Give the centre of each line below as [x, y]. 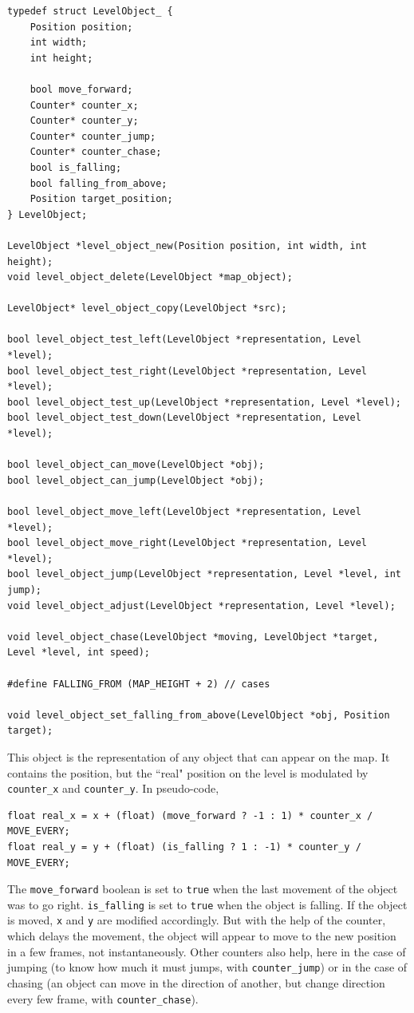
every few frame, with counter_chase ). [103, 998]
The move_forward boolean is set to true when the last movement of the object [203, 889]
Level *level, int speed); [79, 653]
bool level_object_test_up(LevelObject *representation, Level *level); [204, 402]
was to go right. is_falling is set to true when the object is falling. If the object [207, 904]
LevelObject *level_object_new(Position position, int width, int [187, 245]
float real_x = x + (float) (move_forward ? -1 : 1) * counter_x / [190, 815]
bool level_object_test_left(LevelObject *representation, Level [184, 340]
